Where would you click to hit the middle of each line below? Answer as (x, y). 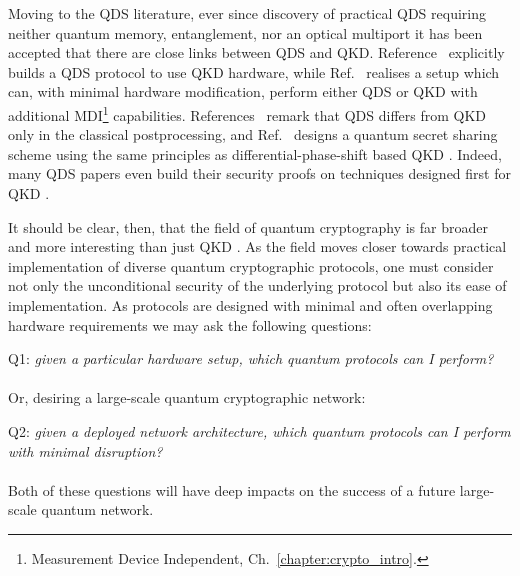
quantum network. (97, 509)
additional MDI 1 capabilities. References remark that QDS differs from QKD (247, 113)
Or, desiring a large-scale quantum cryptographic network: (187, 397)
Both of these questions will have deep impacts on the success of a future (232, 489)
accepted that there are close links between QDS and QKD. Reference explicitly (256, 52)
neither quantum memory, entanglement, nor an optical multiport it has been (245, 32)
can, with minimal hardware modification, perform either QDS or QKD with (243, 91)
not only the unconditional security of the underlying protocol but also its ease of (257, 285)
